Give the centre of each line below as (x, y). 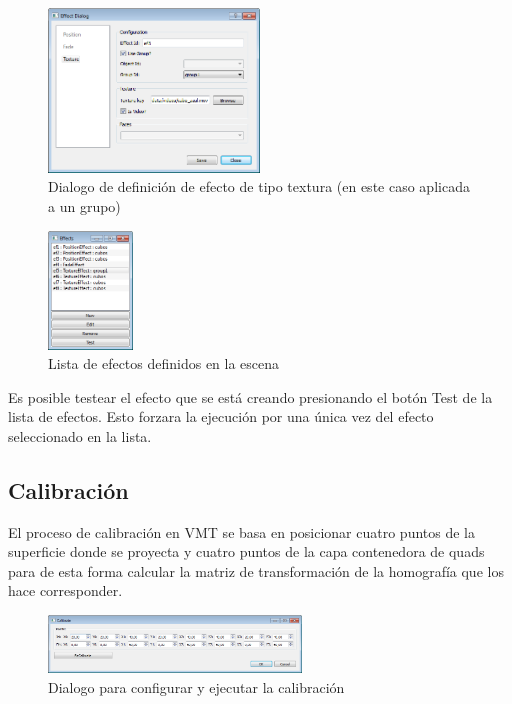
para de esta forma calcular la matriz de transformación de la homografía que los (256, 570)
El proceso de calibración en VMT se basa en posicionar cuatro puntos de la (241, 531)
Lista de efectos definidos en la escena (164, 363)
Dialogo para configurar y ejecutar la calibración (196, 686)
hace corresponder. (65, 590)
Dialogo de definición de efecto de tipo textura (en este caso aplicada (259, 186)
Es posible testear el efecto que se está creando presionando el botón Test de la (250, 396)
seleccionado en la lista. (80, 435)
